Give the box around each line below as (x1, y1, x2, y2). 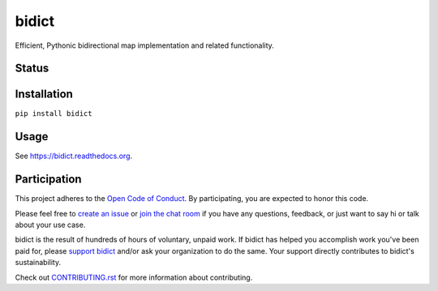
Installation (15, 88, 73, 101)
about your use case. (15, 220, 86, 230)
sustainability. (15, 258, 61, 267)
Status (15, 62, 49, 75)
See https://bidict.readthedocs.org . (15, 151, 133, 161)
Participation (15, 173, 82, 186)
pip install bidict (15, 109, 92, 118)
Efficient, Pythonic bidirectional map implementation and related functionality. (15, 41, 275, 50)
